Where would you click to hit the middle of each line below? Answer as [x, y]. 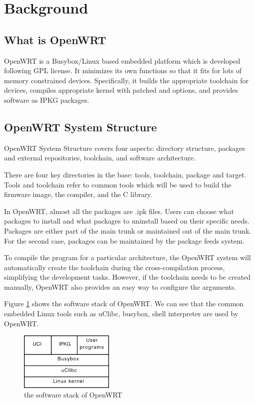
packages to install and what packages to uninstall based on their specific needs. [127, 221]
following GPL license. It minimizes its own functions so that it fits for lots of [123, 70]
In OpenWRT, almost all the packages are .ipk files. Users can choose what [119, 211]
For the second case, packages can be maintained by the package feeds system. [124, 240]
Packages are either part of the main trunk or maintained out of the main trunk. [128, 230]
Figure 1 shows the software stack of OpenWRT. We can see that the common [124, 304]
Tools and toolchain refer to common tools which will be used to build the [118, 184]
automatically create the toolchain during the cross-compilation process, [114, 267]
